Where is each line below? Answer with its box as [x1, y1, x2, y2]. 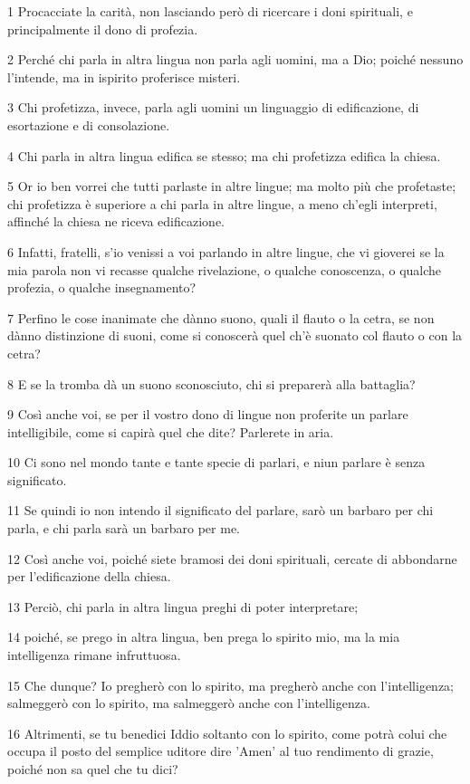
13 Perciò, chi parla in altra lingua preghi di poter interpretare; [7, 597, 359, 616]
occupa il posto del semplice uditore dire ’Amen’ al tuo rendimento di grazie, [7, 741, 434, 760]
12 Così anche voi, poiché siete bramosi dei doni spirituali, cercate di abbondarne [7, 549, 457, 568]
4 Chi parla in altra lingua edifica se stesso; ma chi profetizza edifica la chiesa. [7, 146, 441, 165]
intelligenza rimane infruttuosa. [7, 645, 181, 664]
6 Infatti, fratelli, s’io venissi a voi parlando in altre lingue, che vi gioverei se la [7, 242, 445, 261]
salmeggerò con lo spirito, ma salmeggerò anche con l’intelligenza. [7, 693, 370, 712]
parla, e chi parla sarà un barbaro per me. [7, 519, 240, 538]
